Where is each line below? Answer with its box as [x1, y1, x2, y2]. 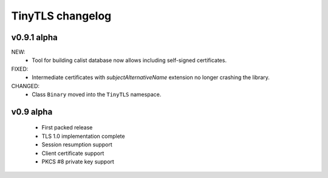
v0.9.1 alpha [11, 32, 58, 43]
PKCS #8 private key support [41, 158, 115, 165]
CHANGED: [11, 82, 39, 89]
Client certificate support [41, 149, 104, 157]
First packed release [41, 124, 93, 131]
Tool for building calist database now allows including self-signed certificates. [32, 56, 227, 64]
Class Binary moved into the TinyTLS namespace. [32, 91, 162, 98]
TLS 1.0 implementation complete [41, 132, 125, 140]
